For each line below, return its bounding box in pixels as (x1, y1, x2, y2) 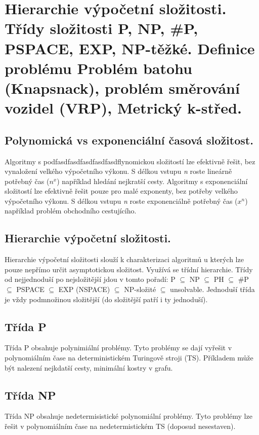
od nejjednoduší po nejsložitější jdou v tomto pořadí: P (5, 274, 176, 284)
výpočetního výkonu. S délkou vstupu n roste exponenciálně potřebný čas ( (5, 195, 238, 206)
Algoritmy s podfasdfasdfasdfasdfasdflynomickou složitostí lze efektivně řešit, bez (5, 156, 255, 166)
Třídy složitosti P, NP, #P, (5, 18, 198, 39)
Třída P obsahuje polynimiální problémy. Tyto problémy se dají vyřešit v (5, 342, 232, 353)
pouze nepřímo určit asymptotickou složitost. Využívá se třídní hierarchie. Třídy (5, 264, 253, 274)
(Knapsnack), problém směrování (5, 77, 240, 98)
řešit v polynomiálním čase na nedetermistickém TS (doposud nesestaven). (5, 421, 236, 431)
